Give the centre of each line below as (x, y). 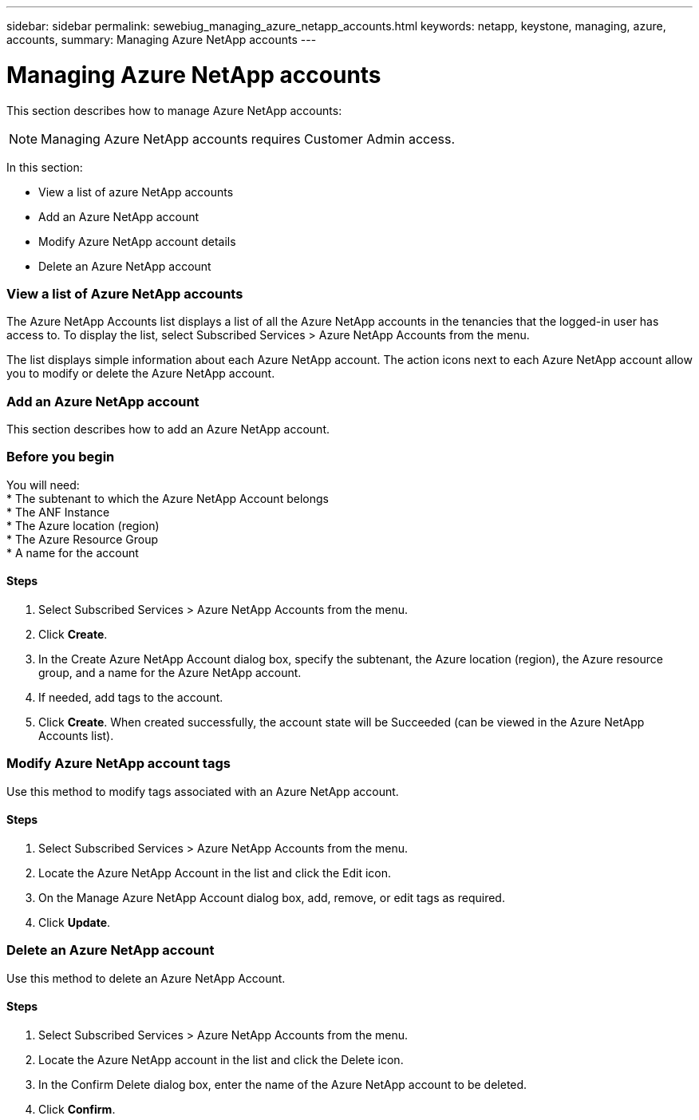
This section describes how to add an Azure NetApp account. (168, 429)
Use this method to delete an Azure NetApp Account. (146, 978)
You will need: (43, 485)
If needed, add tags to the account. (131, 697)
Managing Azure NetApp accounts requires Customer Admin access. (248, 139)
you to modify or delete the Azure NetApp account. (141, 374)
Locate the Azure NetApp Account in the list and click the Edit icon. (215, 873)
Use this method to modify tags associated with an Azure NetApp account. (203, 791)
